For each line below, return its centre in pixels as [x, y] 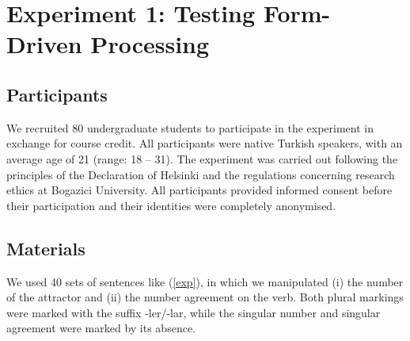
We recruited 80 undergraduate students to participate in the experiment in [190, 127]
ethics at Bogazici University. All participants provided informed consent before [199, 190]
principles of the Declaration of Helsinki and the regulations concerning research [201, 174]
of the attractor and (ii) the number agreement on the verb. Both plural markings [205, 297]
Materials [46, 248]
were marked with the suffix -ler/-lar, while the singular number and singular [194, 312]
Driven [44, 44]
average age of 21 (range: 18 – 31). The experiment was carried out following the [202, 158]
